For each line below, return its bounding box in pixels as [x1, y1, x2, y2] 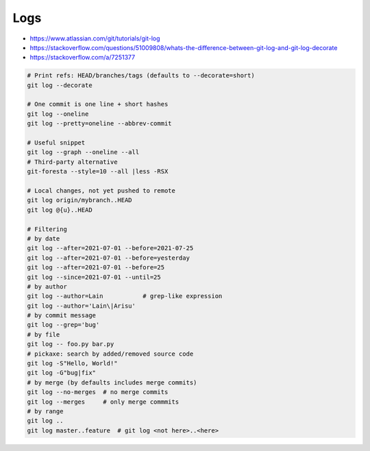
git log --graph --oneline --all [27, 148, 140, 156]
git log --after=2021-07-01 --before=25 [27, 264, 164, 271]
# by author [27, 282, 68, 291]
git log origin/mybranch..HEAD [27, 196, 133, 204]
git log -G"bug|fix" [27, 369, 96, 377]
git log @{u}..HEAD [27, 206, 92, 214]
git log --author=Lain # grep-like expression [27, 292, 223, 300]
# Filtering [27, 225, 68, 233]
